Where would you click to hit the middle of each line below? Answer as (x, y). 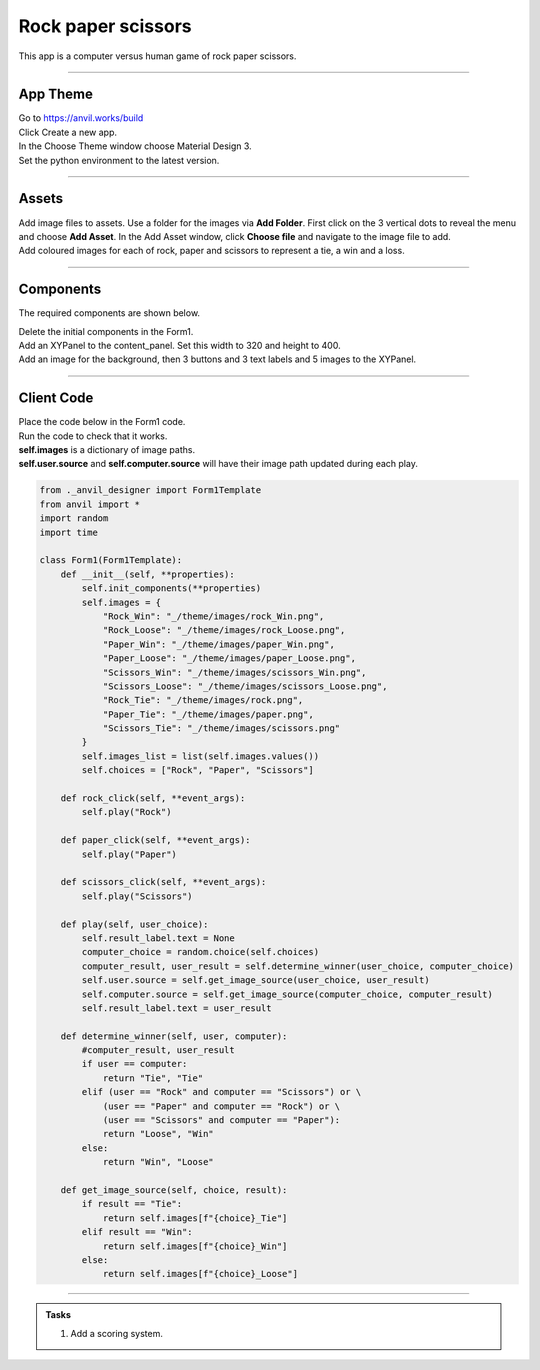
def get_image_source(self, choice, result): (174, 1189)
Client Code (56, 398)
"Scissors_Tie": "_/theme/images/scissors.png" (221, 728)
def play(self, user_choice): (134, 924)
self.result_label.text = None (158, 938)
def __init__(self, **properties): (147, 574)
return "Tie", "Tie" (153, 1078)
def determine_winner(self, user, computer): (174, 1036)
